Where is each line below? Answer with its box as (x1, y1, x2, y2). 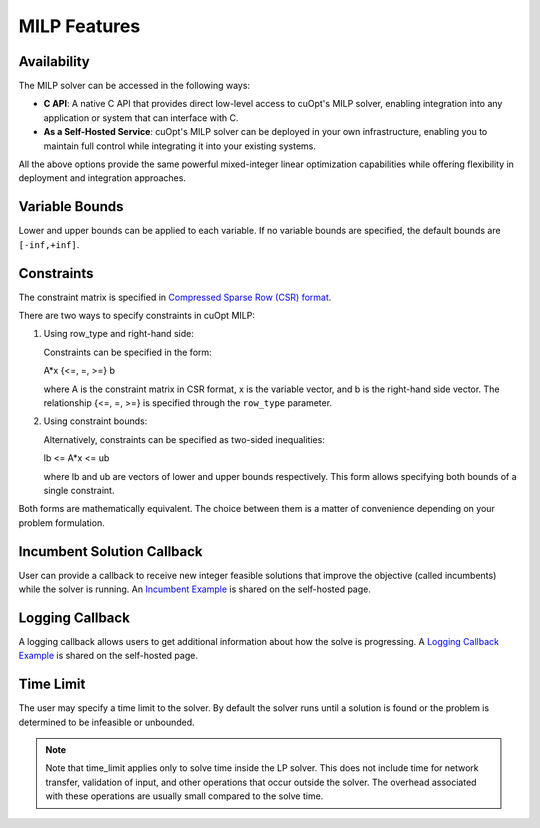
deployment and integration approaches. (18, 172, 187, 184)
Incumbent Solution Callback (18, 543, 204, 560)
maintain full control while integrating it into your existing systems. (43, 140, 317, 152)
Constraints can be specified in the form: (43, 346, 212, 358)
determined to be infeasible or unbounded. (18, 716, 195, 728)
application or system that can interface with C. (43, 111, 239, 124)
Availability (18, 53, 90, 70)
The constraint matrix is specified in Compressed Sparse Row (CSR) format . (18, 291, 332, 303)
